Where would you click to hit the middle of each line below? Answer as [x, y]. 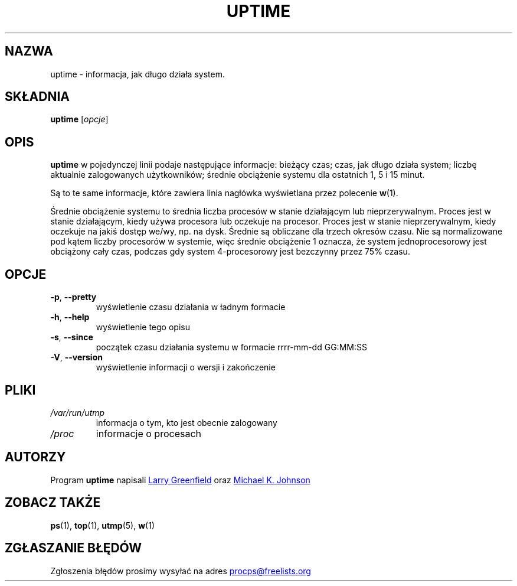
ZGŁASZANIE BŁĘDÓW [73, 548]
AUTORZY [35, 457]
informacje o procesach [149, 433]
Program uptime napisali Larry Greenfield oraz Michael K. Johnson [180, 480]
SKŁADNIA [37, 97]
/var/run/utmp [78, 412]
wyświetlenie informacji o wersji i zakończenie [186, 367]
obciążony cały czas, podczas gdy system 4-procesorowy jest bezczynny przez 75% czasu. [230, 252]
